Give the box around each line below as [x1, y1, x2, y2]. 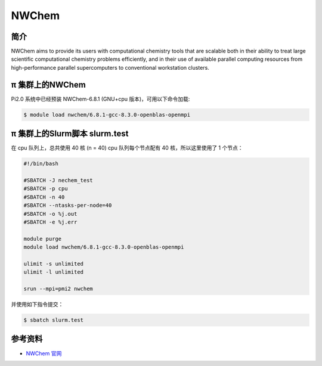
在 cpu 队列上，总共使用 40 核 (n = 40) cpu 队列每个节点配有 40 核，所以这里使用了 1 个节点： [11, 144, 243, 151]
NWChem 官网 [26, 349, 62, 357]
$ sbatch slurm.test [23, 317, 83, 324]
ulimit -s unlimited [23, 260, 83, 267]
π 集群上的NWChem [11, 79, 86, 89]
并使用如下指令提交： [11, 301, 64, 308]
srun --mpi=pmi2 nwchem [23, 286, 94, 292]
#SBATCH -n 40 [23, 194, 65, 200]
